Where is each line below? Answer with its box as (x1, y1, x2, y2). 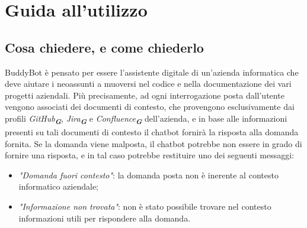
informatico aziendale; (18, 180, 99, 193)
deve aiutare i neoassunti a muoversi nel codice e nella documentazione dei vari (5, 77, 292, 90)
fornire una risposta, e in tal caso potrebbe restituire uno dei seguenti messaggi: (5, 149, 295, 161)
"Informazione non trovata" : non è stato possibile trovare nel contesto (18, 200, 271, 213)
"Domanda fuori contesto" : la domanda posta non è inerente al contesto (18, 168, 279, 181)
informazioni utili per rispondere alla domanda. (18, 211, 191, 224)
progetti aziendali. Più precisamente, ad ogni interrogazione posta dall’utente (5, 89, 284, 101)
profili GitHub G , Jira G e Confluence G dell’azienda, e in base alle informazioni (5, 112, 287, 126)
